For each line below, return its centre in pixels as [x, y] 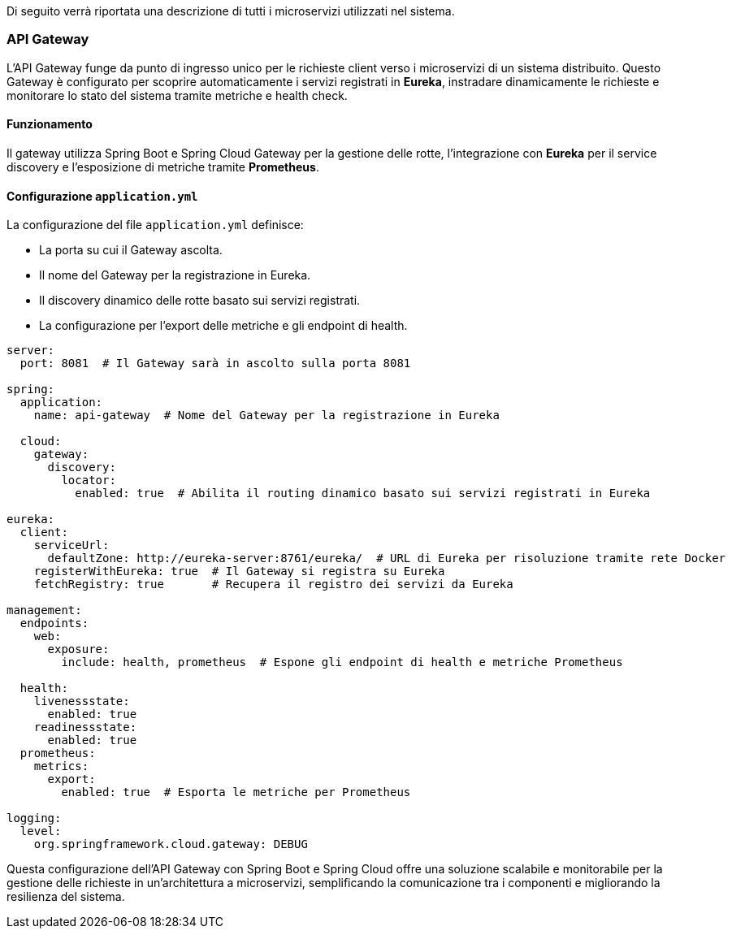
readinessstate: [85, 727]
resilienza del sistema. [66, 897]
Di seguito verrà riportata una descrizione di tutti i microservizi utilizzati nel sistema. [231, 11]
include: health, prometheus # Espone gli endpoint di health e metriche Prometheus [342, 662]
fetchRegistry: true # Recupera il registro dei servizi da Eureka [273, 584]
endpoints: [54, 623]
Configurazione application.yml [102, 196]
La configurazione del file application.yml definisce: [155, 225]
